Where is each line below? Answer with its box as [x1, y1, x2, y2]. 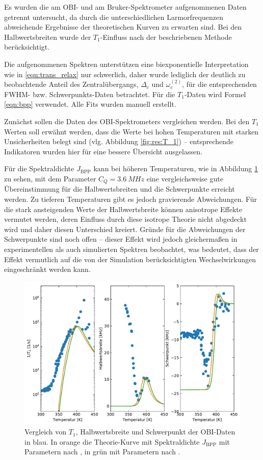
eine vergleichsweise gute [146, 173, 223, 183]
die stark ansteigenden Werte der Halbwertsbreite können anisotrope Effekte [4, 203, 243, 214]
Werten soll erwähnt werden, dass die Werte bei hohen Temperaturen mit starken [4, 126, 259, 136]
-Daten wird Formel [184, 88, 246, 99]
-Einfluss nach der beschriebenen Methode [100, 31, 232, 42]
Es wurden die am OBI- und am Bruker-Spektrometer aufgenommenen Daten [4, 2, 247, 12]
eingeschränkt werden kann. [4, 264, 91, 274]
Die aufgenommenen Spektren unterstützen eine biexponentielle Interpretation [4, 58, 249, 69]
